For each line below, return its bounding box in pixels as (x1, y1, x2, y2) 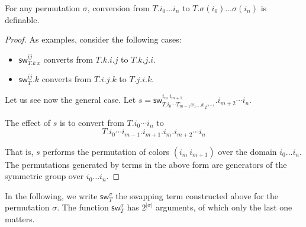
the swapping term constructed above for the (115, 189, 278, 202)
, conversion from (87, 2, 150, 14)
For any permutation (5, 2, 80, 14)
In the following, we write (5, 189, 98, 202)
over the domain (218, 145, 277, 157)
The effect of (5, 116, 50, 128)
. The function (57, 201, 109, 213)
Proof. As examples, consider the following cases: (5, 33, 182, 46)
